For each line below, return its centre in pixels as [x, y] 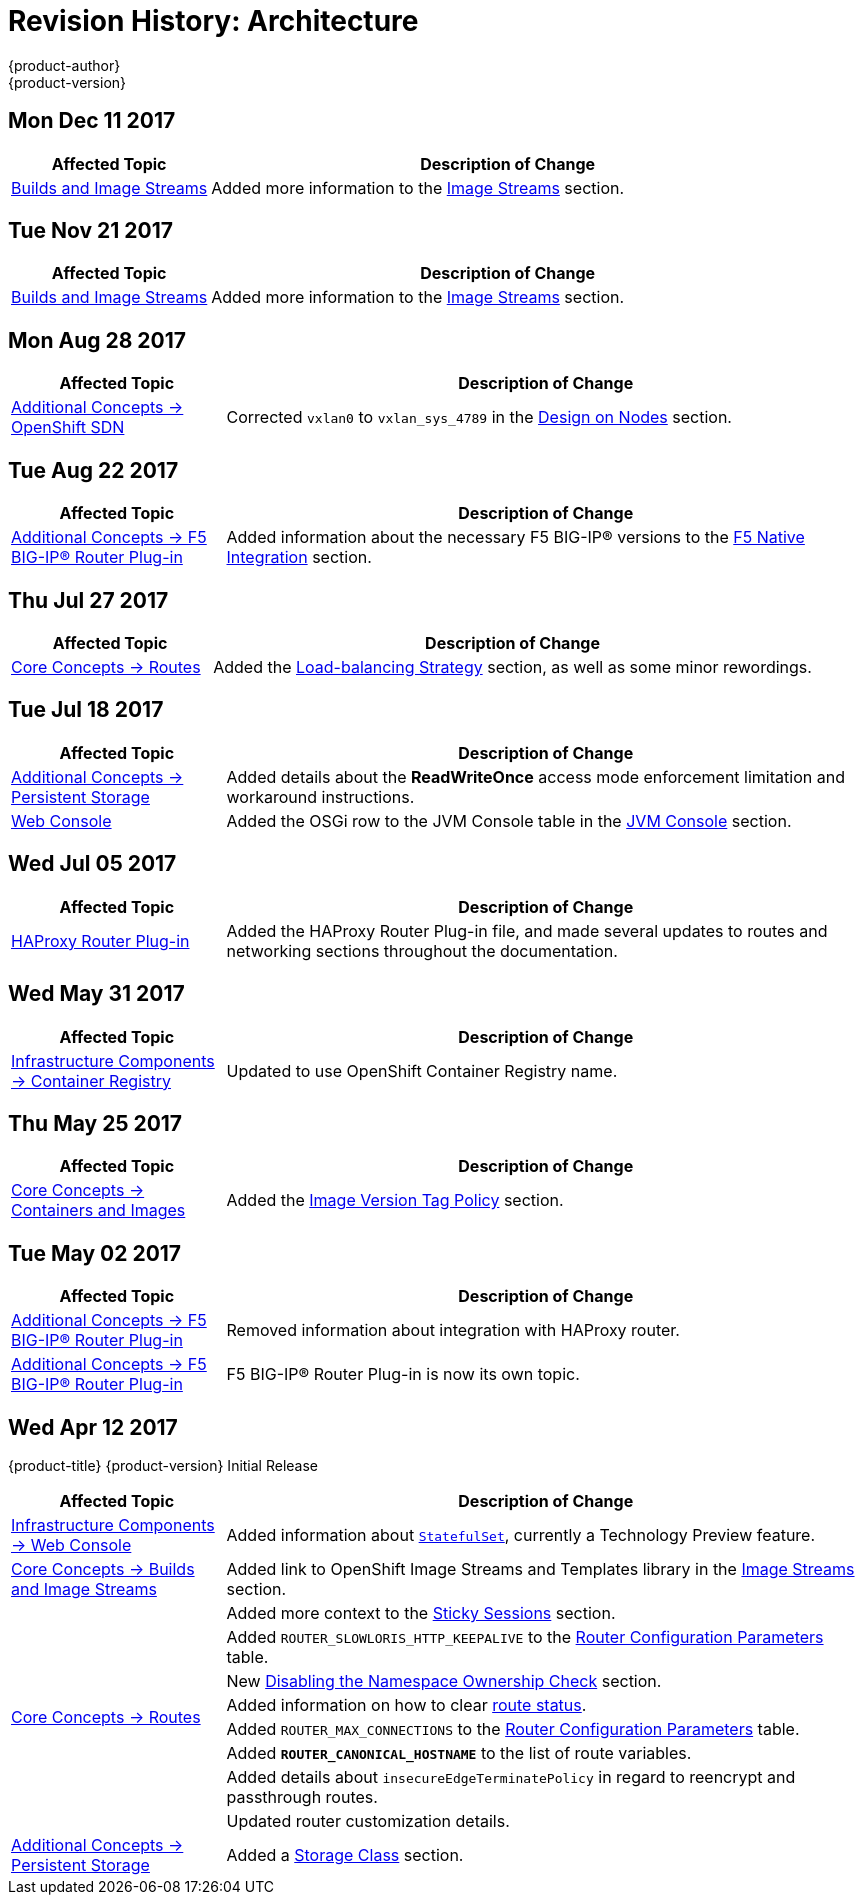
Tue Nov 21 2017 [91, 231]
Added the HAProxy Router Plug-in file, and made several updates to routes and [527, 930]
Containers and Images [98, 1210]
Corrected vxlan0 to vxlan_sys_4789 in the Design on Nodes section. [479, 417]
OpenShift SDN [68, 427]
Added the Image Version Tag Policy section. [395, 1200]
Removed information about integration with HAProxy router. [453, 1330]
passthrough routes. [302, 1797]
